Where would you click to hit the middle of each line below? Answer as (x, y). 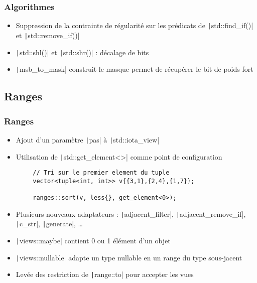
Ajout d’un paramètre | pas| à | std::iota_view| (88, 139)
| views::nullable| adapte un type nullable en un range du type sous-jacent (129, 257)
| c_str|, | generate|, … (49, 224)
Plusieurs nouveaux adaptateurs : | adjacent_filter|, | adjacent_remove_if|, (131, 214)
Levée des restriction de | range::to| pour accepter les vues (105, 274)
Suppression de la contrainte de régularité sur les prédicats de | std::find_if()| (135, 25)
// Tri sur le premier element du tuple (101, 173)
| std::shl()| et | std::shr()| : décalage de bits (82, 52)
